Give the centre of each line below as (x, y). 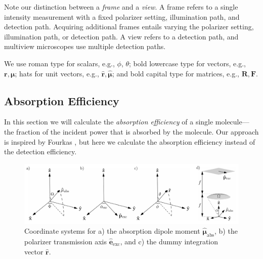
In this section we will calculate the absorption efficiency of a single (109, 122)
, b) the (226, 231)
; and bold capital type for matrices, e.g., (176, 73)
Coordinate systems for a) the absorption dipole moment (112, 231)
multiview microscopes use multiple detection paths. (85, 46)
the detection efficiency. (40, 152)
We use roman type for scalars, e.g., (59, 63)
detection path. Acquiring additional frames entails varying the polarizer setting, (129, 27)
